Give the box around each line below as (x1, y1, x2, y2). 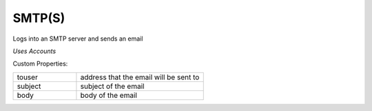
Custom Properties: (12, 59, 68, 68)
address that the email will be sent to (80, 72, 200, 82)
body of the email (80, 90, 138, 100)
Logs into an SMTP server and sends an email (12, 34, 143, 43)
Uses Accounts (12, 47, 56, 55)
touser (17, 72, 38, 82)
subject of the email (80, 81, 145, 91)
